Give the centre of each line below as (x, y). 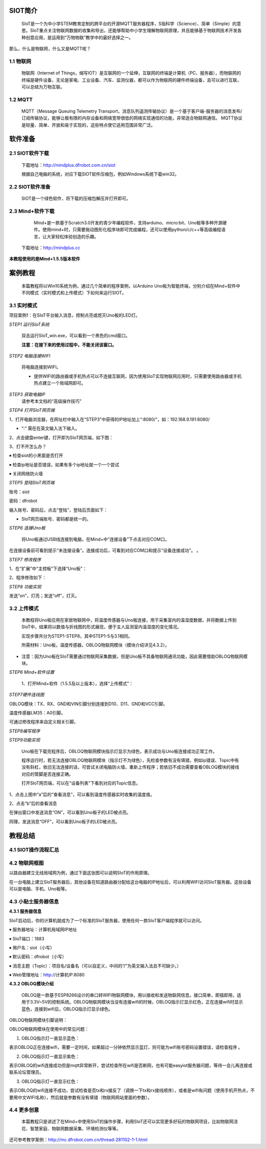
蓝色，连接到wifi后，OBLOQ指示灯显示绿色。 (67, 1009)
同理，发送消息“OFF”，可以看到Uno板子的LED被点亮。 (65, 822)
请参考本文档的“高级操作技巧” (51, 401)
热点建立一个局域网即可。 (60, 383)
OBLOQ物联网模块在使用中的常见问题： (49, 1029)
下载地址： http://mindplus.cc (51, 248)
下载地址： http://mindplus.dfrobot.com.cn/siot (68, 165)
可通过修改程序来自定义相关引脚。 (44, 722)
